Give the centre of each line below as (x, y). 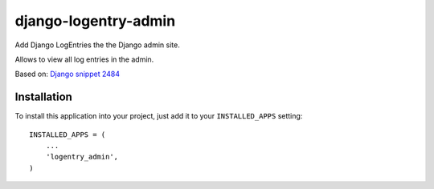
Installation (43, 97)
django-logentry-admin (95, 21)
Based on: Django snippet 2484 (68, 74)
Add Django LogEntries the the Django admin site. (97, 45)
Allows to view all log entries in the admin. (84, 59)
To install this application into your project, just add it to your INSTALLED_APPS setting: (159, 116)
